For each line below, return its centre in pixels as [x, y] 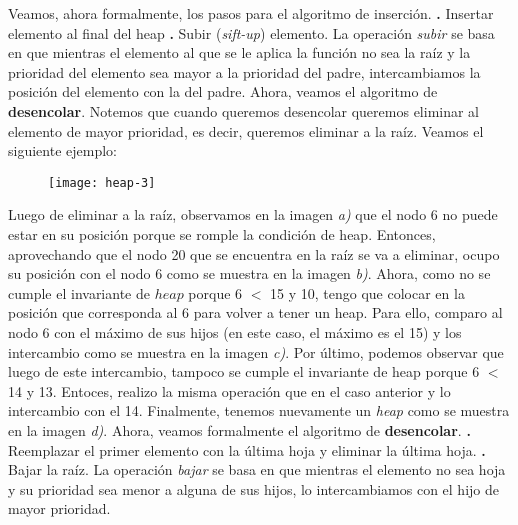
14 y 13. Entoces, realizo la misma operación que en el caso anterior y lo [229, 390]
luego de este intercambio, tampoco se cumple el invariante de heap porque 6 [244, 371]
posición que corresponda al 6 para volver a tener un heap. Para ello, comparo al [255, 312]
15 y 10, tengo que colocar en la [367, 292]
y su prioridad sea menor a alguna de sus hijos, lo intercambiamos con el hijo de [253, 488]
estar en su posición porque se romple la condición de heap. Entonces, [222, 234]
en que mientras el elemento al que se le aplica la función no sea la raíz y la [239, 52]
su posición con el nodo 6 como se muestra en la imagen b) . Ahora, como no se [249, 273]
